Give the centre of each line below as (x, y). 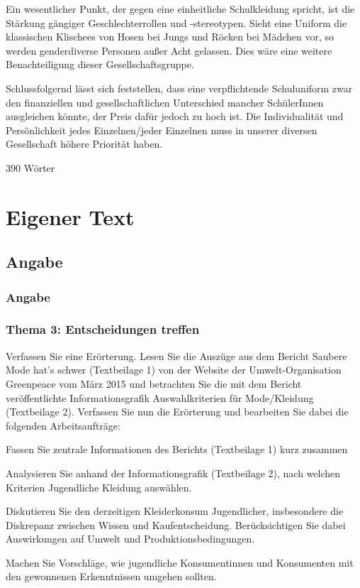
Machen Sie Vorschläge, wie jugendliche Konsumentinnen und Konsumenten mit (180, 562)
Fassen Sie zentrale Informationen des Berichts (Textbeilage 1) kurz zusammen (177, 449)
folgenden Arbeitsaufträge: (63, 425)
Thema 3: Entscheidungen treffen (103, 329)
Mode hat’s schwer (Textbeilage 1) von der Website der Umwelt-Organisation (174, 370)
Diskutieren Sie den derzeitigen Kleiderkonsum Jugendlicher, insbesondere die (175, 511)
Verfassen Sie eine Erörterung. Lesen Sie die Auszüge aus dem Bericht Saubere (176, 355)
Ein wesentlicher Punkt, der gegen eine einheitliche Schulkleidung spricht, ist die (180, 9)
